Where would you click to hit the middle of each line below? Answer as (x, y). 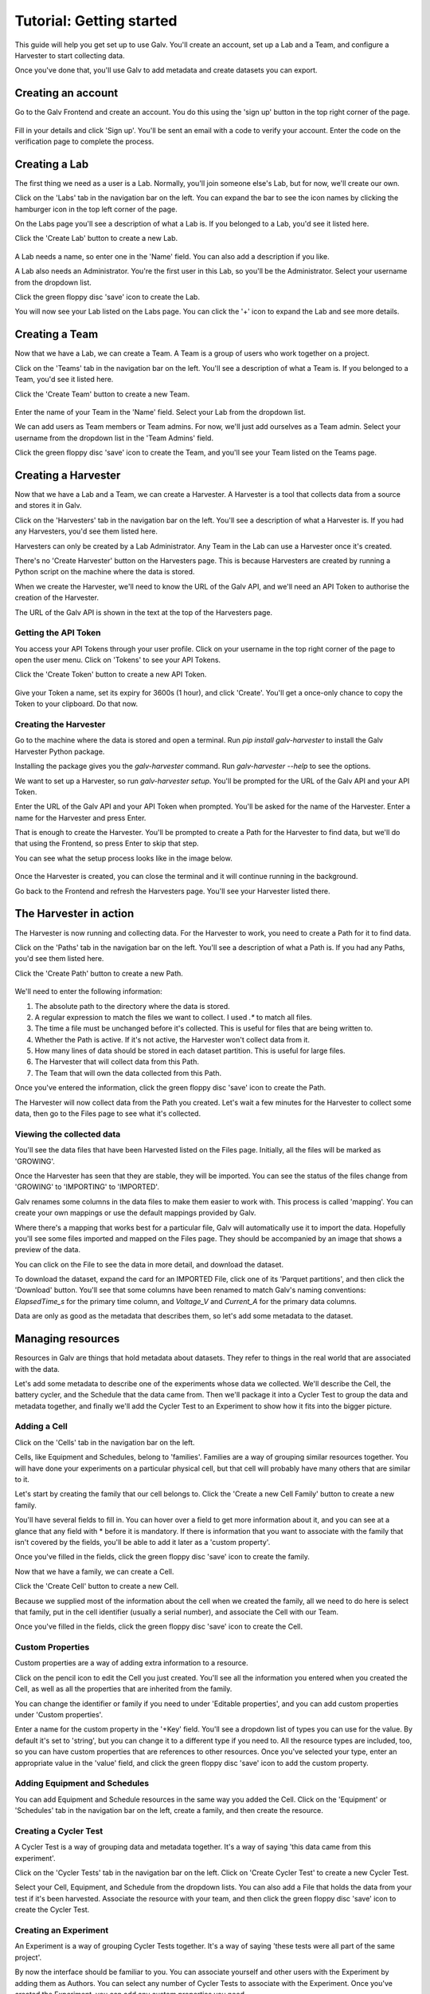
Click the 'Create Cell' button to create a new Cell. (97, 1586)
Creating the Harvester (60, 724)
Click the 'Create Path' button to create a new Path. (99, 973)
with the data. (37, 1369)
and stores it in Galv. (48, 506)
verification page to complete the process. (84, 142)
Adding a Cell (41, 1426)
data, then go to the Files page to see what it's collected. (108, 1113)
